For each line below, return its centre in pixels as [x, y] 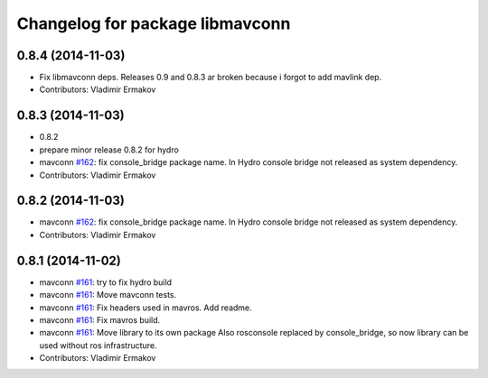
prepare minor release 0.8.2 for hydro [109, 150]
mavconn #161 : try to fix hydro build [105, 282]
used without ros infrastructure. [98, 345]
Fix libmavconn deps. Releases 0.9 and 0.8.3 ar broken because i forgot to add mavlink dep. [211, 78]
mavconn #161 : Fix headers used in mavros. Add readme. [145, 308]
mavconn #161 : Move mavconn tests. [108, 295]
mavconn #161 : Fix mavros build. [100, 319]
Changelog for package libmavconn [154, 23]
